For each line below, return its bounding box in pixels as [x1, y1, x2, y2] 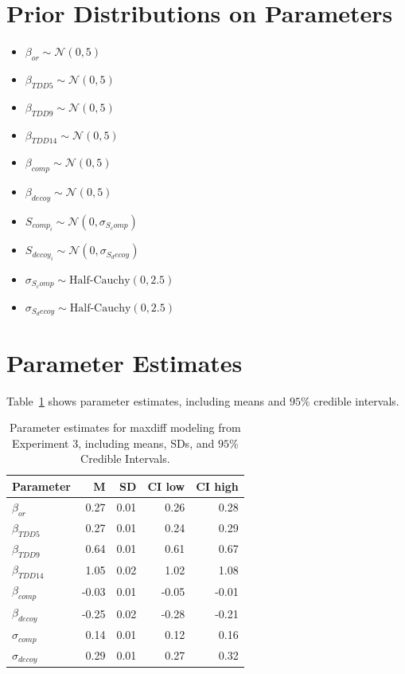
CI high [196, 477, 239, 494]
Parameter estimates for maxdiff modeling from [10, 419, 241, 436]
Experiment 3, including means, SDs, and [12, 434, 215, 451]
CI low [147, 477, 185, 494]
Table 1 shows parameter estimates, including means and [6, 392, 286, 409]
